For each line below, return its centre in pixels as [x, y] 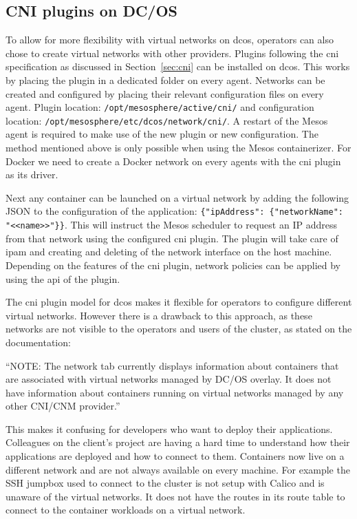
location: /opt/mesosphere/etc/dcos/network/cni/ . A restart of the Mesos [167, 120]
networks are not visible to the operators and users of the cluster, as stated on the [179, 329]
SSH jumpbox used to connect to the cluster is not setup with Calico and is [165, 483]
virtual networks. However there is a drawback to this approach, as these [159, 315]
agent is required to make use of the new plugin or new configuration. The [162, 134]
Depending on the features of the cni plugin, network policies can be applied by [173, 265]
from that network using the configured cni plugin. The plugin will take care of [172, 238]
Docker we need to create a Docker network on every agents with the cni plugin [173, 161]
